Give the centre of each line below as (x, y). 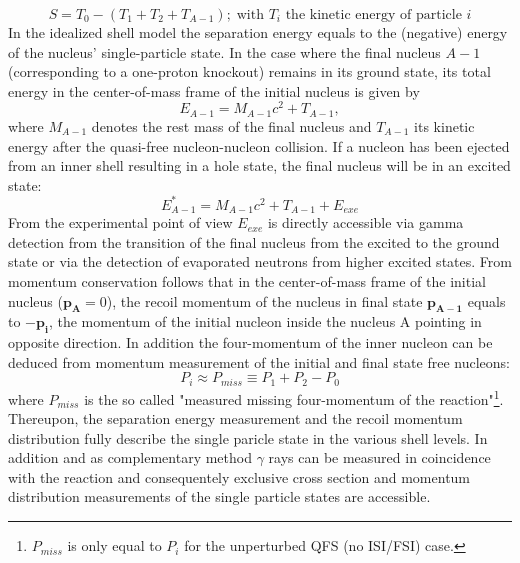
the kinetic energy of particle (373, 15)
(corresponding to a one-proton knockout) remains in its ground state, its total (249, 71)
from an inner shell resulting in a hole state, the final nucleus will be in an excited (259, 165)
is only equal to (114, 545)
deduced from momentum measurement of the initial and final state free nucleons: (259, 361)
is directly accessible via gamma (365, 222)
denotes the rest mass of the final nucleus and (231, 125)
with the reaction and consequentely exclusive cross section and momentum (239, 476)
